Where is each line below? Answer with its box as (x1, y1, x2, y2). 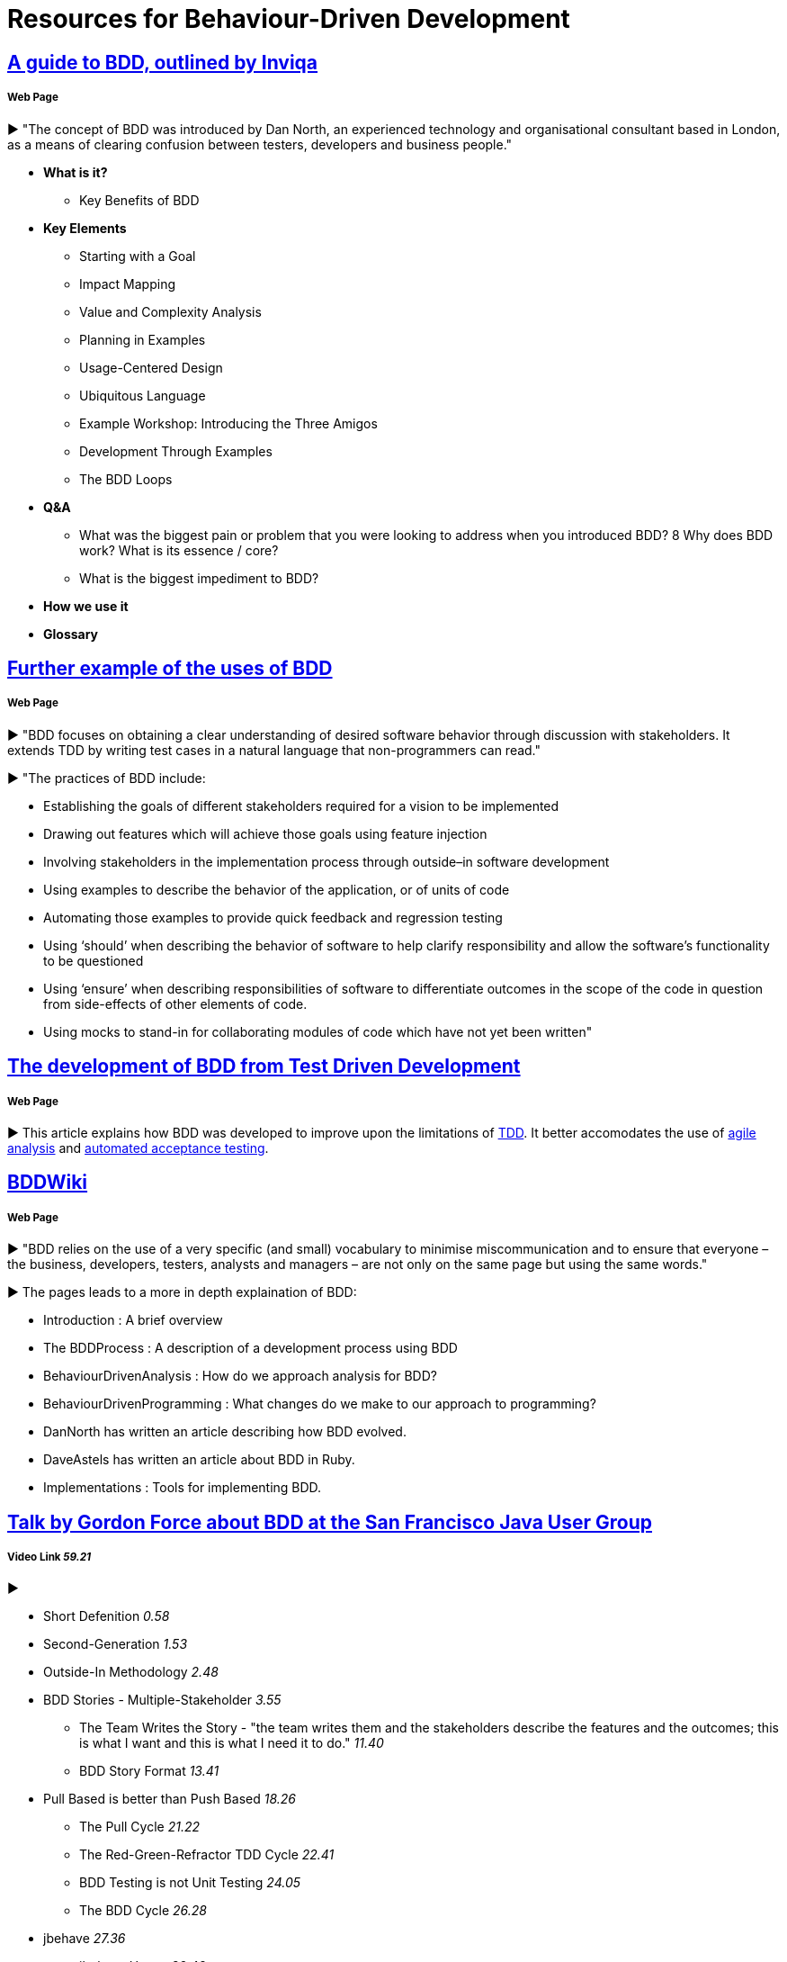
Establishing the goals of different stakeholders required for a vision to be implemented (43, 797, 559, 814)
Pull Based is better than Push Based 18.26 (43, 1791, 296, 1807)
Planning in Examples (79, 331, 206, 347)
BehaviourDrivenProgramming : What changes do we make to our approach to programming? (43, 1396, 596, 1412)
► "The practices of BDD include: (7, 769, 206, 786)
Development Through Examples (79, 443, 273, 459)
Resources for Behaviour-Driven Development (7, 4, 570, 34)
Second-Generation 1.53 (43, 1636, 188, 1652)
